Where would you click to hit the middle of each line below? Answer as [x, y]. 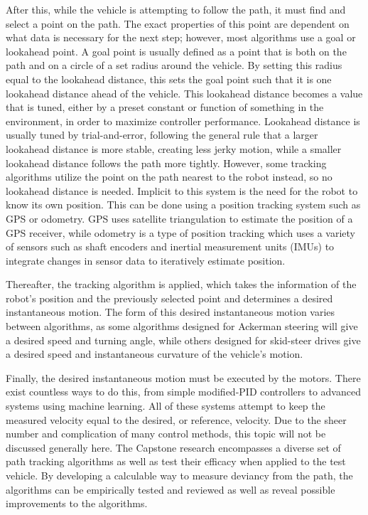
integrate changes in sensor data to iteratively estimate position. [146, 260]
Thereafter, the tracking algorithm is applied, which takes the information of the [181, 284]
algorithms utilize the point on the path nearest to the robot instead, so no [169, 177]
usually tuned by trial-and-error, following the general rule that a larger [162, 135]
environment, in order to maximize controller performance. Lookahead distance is [183, 121]
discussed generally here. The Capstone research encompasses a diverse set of [173, 447]
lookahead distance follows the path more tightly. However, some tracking [166, 163]
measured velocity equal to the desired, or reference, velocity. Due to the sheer [176, 419]
